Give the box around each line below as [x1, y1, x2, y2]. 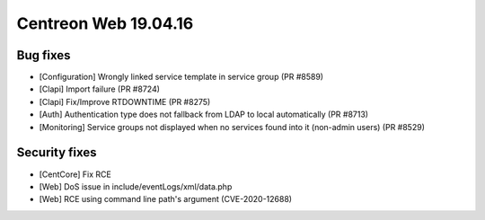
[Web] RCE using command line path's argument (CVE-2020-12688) [39, 194, 292, 205]
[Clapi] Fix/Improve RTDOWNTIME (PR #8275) [39, 96, 211, 107]
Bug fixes [16, 48, 71, 63]
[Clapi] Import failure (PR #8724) [39, 84, 161, 94]
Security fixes [16, 145, 98, 161]
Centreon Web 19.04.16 [16, 13, 194, 33]
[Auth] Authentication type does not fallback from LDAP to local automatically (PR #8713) [39, 109, 368, 120]
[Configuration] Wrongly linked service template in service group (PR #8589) [39, 72, 323, 83]
